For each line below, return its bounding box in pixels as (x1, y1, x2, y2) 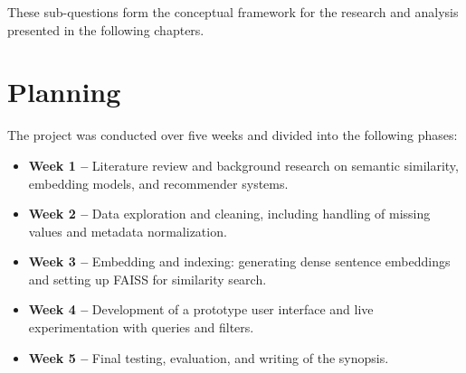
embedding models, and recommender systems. (28, 173, 289, 192)
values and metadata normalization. (28, 221, 227, 240)
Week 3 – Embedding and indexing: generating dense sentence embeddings (28, 252, 451, 271)
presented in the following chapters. (7, 20, 204, 39)
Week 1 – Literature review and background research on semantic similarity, (28, 155, 459, 174)
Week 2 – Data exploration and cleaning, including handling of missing (28, 204, 431, 223)
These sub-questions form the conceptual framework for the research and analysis (7, 3, 459, 21)
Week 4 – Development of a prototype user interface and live (28, 300, 374, 319)
